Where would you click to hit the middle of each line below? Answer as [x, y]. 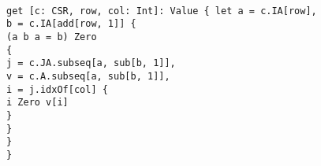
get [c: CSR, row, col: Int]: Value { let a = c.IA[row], [162, 11]
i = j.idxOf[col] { [57, 89]
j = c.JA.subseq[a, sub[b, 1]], [91, 63]
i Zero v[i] [37, 103]
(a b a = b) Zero [52, 37]
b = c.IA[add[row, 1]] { [71, 24]
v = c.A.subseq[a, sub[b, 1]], [88, 76]
